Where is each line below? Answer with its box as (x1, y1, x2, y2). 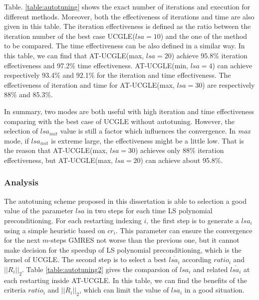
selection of (4, 126, 38, 136)
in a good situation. (184, 285, 245, 295)
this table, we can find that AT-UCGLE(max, (4, 50, 144, 60)
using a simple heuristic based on (4, 225, 105, 235)
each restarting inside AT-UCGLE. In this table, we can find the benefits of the (4, 275, 247, 285)
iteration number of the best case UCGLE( (4, 30, 135, 41)
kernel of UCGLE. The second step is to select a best (4, 254, 167, 265)
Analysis (4, 176, 39, 188)
